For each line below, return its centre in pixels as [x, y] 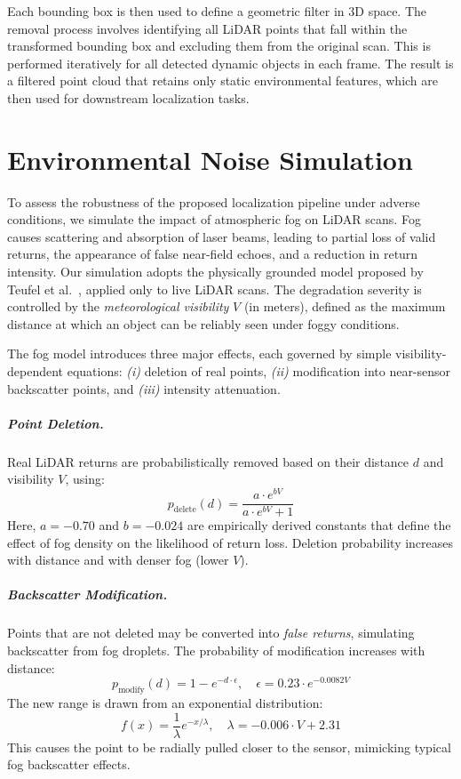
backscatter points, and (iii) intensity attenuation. [144, 388]
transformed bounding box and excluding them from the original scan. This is [219, 46]
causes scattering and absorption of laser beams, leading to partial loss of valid [222, 236]
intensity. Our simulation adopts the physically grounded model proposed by [215, 272]
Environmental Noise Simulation [210, 159]
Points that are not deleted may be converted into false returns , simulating [211, 633]
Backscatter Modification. [87, 594]
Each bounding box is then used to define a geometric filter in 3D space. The [217, 11]
